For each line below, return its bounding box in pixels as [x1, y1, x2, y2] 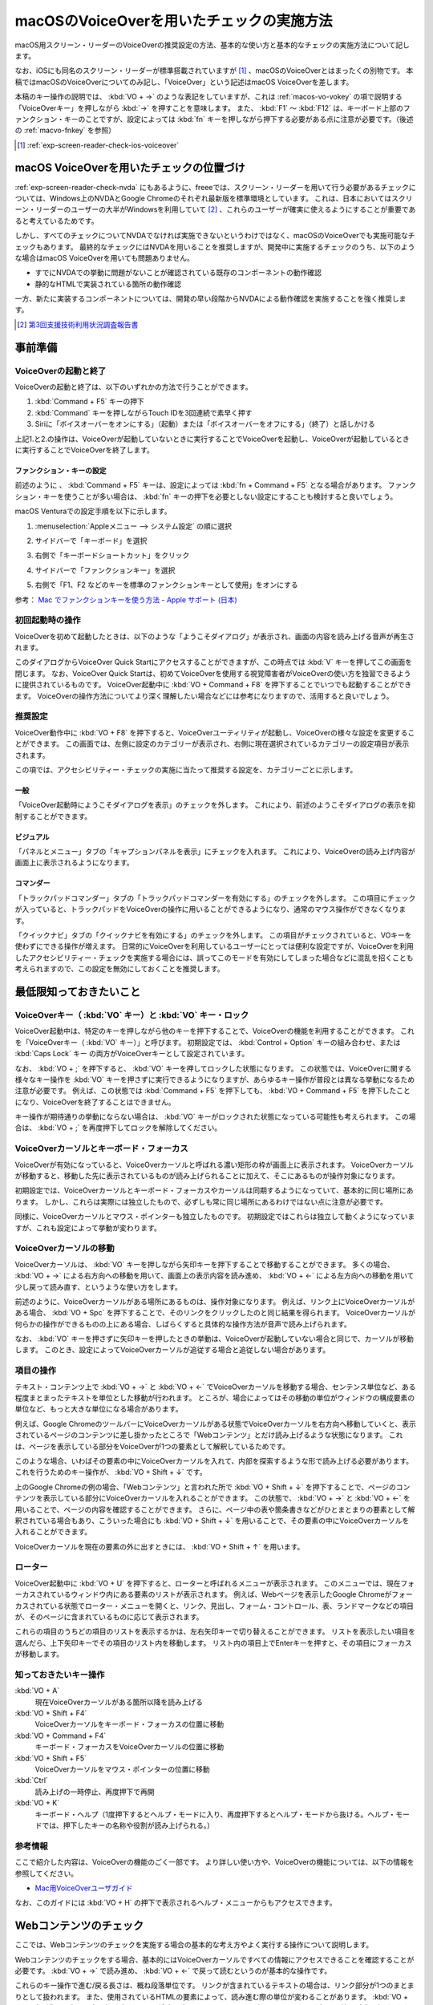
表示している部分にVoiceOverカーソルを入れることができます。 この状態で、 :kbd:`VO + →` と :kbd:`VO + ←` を [42, 1493, 411, 1503]
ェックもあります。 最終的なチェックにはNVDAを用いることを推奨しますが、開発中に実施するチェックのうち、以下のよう [14, 241, 415, 252]
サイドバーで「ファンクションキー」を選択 [34, 565, 176, 575]
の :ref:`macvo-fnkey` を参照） [14, 125, 116, 136]
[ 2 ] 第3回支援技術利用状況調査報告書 [17, 319, 139, 329]
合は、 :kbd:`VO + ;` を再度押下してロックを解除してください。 [14, 1123, 222, 1132]
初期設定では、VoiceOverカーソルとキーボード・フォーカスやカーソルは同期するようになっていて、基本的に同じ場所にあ [14, 1185, 414, 1195]
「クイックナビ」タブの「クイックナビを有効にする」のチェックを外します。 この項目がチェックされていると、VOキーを [14, 930, 412, 940]
